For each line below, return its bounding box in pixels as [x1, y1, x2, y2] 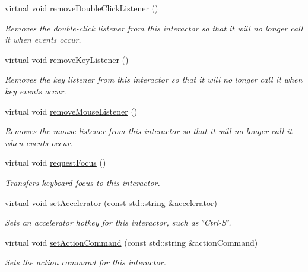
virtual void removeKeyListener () [5, 53, 129, 65]
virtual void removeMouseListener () [5, 105, 138, 117]
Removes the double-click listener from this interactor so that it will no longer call [5, 21, 303, 34]
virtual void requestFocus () [5, 156, 106, 169]
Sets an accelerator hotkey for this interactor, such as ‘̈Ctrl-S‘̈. [5, 216, 231, 229]
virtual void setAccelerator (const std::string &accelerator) [5, 196, 217, 208]
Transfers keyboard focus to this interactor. [5, 176, 160, 188]
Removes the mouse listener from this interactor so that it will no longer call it [5, 125, 293, 137]
